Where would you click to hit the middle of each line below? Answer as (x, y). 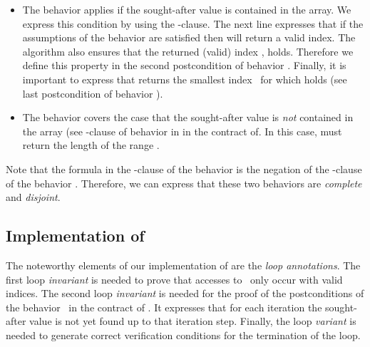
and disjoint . (33, 197)
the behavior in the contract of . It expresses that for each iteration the (164, 307)
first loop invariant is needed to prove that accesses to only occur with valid (174, 279)
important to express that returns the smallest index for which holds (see (185, 79)
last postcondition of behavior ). (93, 93)
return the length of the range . (91, 145)
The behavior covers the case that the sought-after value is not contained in (188, 117)
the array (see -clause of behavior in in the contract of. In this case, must (182, 131)
